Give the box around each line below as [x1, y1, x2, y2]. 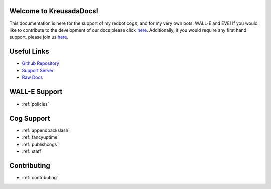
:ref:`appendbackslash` [22, 127, 70, 133]
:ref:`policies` [22, 101, 50, 107]
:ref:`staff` [22, 148, 43, 154]
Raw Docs [22, 74, 43, 80]
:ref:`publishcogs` [22, 141, 59, 147]
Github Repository [22, 60, 60, 66]
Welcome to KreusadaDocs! [9, 7, 99, 15]
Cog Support [9, 114, 50, 123]
